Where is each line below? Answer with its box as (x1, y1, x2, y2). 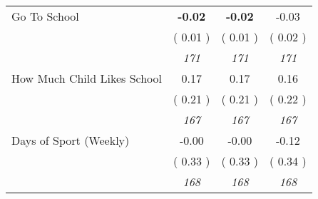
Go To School (11, 8, 79, 24)
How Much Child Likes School (11, 70, 162, 86)
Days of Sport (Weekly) (11, 132, 130, 148)
